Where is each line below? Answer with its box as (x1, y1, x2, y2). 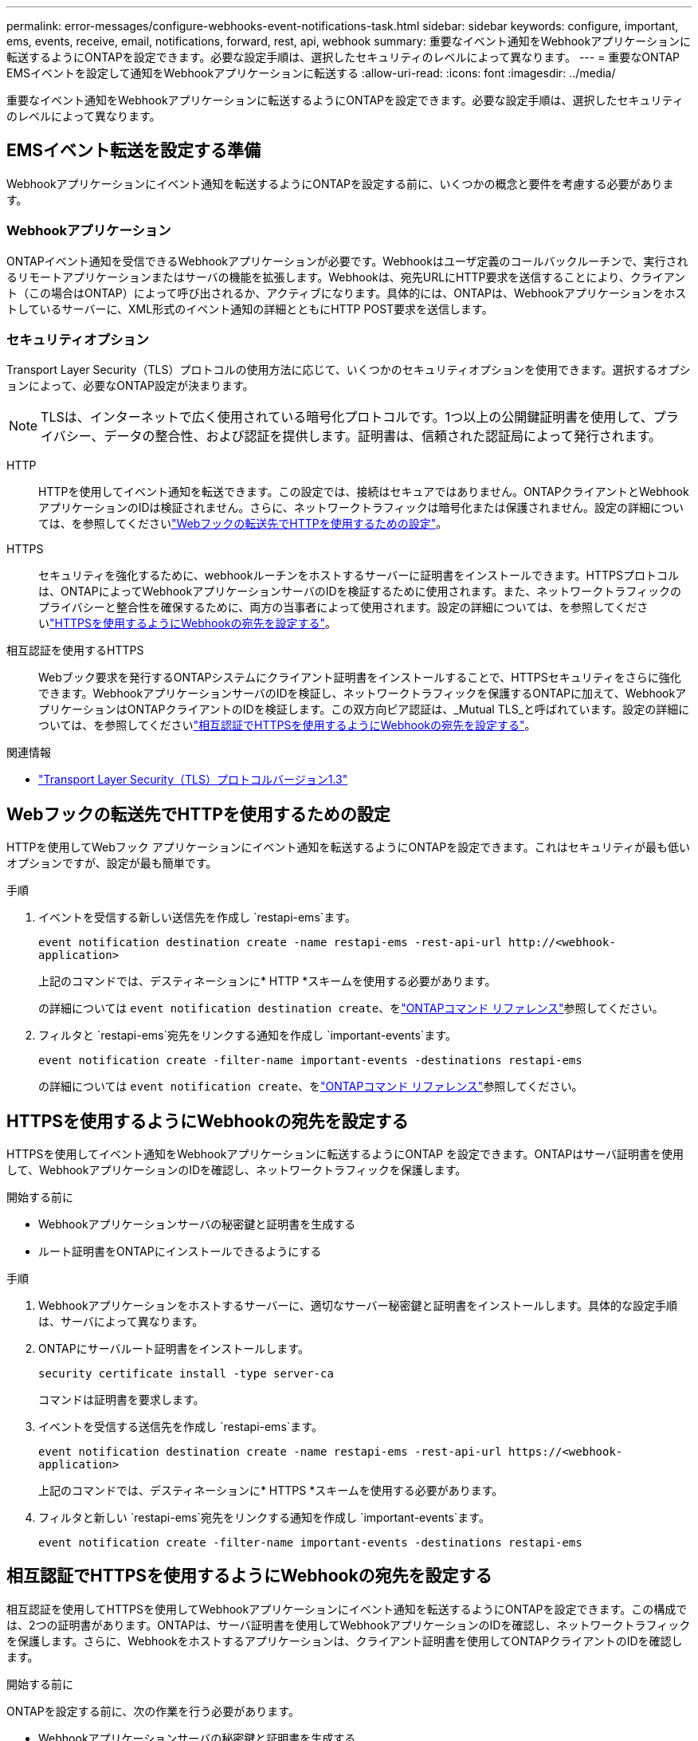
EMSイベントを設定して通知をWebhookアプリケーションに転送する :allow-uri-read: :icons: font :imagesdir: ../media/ (6, 66, 616, 80)
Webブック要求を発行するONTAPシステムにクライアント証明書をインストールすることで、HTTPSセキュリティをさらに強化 (38, 670, 681, 685)
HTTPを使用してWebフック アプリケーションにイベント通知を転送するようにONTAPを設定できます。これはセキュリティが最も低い (6, 840, 690, 855)
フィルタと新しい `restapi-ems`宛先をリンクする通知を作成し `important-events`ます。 (38, 1511, 490, 1525)
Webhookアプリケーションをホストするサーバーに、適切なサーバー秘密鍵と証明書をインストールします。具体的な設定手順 (38, 1299, 677, 1313)
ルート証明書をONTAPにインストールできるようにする (38, 1244, 322, 1259)
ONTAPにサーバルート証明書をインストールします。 (38, 1342, 309, 1356)
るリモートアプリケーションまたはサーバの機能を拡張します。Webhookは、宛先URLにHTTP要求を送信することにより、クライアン (6, 269, 686, 284)
